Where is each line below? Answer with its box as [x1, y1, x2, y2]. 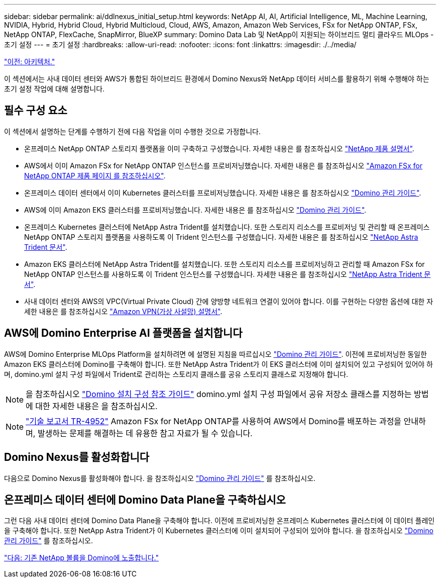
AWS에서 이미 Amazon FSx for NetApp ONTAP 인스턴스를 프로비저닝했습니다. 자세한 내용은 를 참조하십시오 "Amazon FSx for [24, 161, 422, 170]
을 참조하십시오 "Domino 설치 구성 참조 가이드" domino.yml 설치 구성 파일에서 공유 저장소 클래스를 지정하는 [26, 389, 412, 399]
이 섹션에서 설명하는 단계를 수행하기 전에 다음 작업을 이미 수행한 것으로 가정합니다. [4, 127, 261, 136]
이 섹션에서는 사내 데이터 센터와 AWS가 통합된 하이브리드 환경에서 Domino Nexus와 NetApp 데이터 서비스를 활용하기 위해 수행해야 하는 [4, 74, 429, 83]
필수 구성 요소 [4, 104, 67, 117]
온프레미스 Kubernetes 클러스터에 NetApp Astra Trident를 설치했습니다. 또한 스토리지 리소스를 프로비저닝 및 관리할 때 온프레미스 [24, 222, 430, 231]
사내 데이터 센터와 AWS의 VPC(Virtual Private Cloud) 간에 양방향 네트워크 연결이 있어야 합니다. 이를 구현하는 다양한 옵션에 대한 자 [24, 297, 433, 306]
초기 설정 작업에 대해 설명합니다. [4, 84, 105, 93]
